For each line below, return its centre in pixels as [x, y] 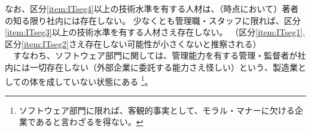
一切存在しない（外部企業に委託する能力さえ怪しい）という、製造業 [164, 67]
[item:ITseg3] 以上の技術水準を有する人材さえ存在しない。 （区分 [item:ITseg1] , [155, 32]
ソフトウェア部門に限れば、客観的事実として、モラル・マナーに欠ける [157, 110]
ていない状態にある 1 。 [108, 80]
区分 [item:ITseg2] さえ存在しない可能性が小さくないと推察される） [133, 43]
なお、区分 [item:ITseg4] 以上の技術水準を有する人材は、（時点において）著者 [152, 8]
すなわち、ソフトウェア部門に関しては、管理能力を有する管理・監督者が [155, 55]
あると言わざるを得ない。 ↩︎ [89, 122]
